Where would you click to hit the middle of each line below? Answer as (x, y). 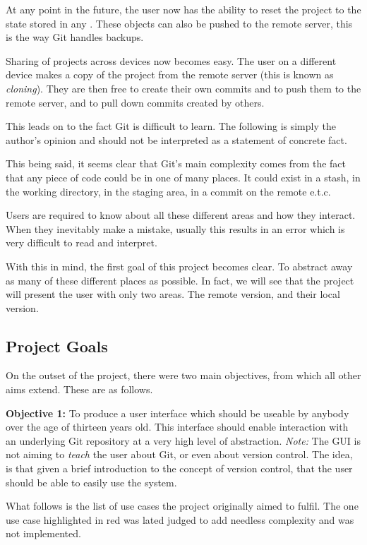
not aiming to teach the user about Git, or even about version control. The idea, (179, 454)
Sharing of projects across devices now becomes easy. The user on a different (171, 60)
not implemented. (43, 533)
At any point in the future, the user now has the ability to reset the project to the (183, 9)
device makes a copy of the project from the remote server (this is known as (170, 74)
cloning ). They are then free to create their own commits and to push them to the (183, 88)
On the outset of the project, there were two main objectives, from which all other (183, 375)
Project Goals (57, 346)
